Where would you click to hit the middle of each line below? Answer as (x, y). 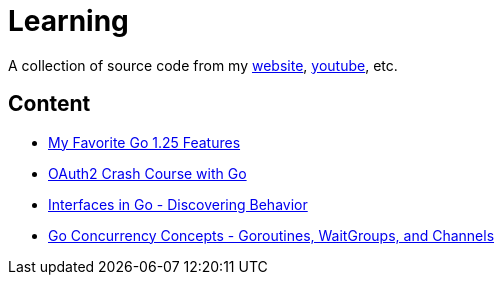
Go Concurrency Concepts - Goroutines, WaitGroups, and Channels (271, 235)
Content (49, 104)
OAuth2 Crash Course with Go (147, 173)
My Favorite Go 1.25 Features (144, 142)
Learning (68, 21)
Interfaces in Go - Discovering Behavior (178, 204)
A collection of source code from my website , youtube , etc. (203, 65)
